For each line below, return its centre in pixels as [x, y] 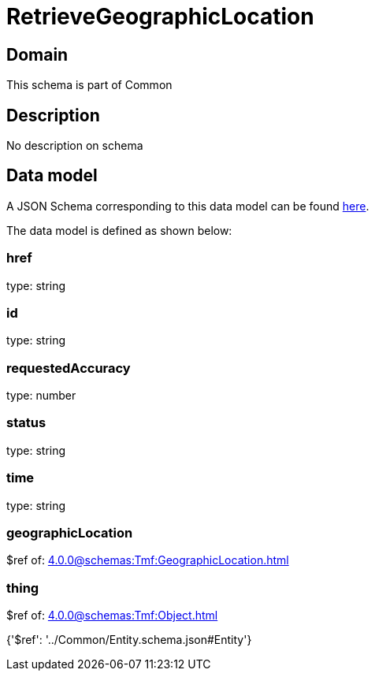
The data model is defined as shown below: [119, 230]
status [26, 423]
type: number [41, 396]
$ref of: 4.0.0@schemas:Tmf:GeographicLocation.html [148, 560]
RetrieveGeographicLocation [160, 17]
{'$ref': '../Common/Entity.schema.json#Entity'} [129, 640]
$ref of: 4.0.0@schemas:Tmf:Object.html [112, 616]
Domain [37, 54]
